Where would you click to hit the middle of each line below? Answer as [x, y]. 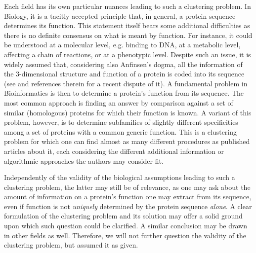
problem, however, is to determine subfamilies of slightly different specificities [121, 122]
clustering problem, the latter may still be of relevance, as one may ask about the [127, 187]
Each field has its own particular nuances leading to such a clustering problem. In [128, 6]
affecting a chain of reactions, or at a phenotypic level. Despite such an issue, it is [128, 54]
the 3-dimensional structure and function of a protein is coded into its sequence [124, 74]
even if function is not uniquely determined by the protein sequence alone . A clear [128, 206]
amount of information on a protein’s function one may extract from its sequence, [128, 197]
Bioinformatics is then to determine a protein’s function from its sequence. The [124, 93]
